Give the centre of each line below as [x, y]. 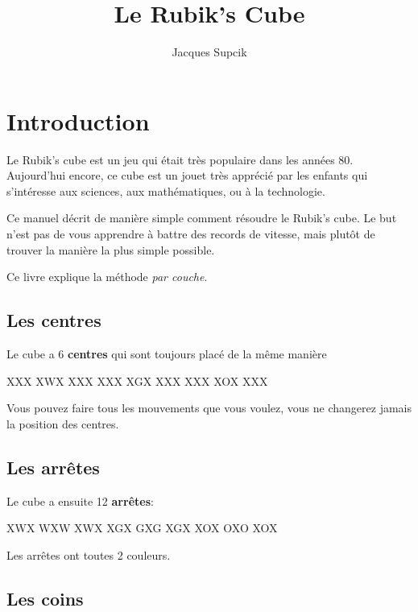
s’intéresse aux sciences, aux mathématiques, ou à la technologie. [166, 190]
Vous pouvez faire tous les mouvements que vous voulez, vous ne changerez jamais [209, 408]
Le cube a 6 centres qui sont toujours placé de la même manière [167, 354]
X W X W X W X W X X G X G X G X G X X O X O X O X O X [142, 528]
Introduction [78, 120]
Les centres [54, 320]
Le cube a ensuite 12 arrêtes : [80, 500]
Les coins [45, 598]
